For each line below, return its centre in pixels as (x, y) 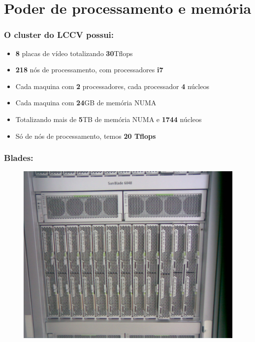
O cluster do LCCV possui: (59, 35)
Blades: (19, 158)
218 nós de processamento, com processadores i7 (89, 70)
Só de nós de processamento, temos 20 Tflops (86, 136)
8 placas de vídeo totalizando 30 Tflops (74, 53)
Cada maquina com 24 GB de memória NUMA (86, 103)
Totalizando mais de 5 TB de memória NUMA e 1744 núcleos (109, 119)
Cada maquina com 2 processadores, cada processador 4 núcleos (112, 86)
